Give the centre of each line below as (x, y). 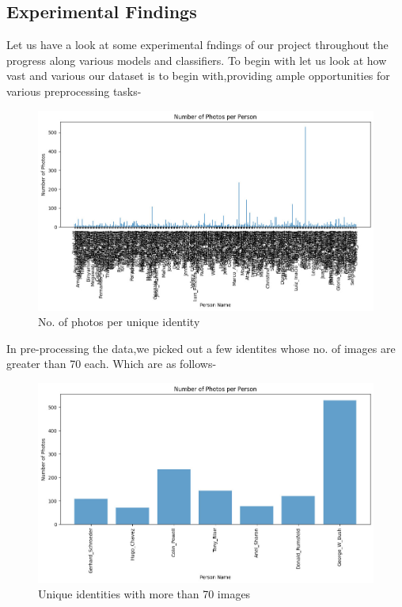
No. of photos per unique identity (119, 322)
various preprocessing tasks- (74, 91)
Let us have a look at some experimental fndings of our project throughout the (197, 45)
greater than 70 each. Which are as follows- (112, 364)
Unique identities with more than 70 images (144, 594)
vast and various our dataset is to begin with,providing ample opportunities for (198, 76)
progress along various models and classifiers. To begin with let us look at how (197, 60)
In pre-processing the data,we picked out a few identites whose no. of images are (201, 348)
